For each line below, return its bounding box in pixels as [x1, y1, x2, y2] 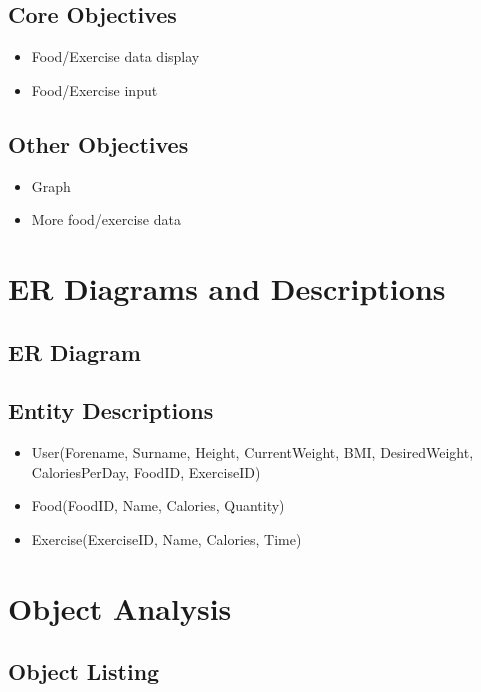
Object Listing [8, 656, 160, 687]
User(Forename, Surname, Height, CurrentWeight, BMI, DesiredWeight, [31, 442, 474, 463]
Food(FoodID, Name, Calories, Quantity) [31, 495, 285, 516]
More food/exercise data [31, 209, 181, 230]
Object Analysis [8, 587, 232, 628]
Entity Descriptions [8, 395, 214, 426]
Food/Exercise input [31, 79, 158, 100]
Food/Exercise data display [31, 46, 200, 67]
